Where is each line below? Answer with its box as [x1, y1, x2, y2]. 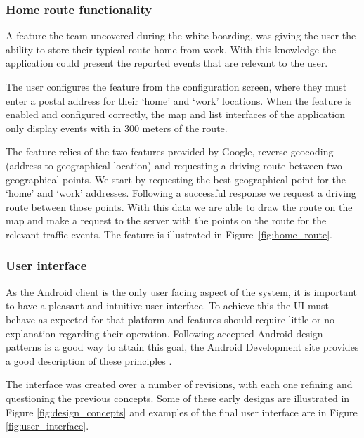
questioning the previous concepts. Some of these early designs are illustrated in [6, 390, 350, 405]
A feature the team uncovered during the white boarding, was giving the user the [6, 28, 356, 43]
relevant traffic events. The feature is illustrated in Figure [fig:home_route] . [6, 226, 333, 241]
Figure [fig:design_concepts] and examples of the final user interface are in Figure [6, 404, 358, 419]
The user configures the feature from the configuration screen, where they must [6, 79, 347, 94]
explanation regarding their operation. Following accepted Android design [6, 326, 323, 340]
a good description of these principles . [6, 353, 172, 368]
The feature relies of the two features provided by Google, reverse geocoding [6, 144, 334, 159]
